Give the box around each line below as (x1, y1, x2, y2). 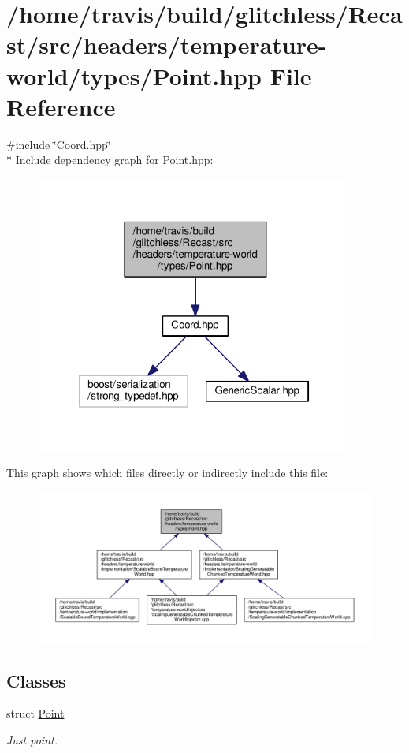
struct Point (6, 705, 65, 721)
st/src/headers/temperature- (6, 28, 327, 61)
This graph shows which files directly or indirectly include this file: (6, 464, 329, 480)
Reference (6, 90, 116, 122)
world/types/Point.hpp (6, 59, 262, 91)
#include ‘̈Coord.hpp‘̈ (6, 136, 111, 152)
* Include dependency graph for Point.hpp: (6, 151, 214, 168)
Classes (6, 668, 66, 692)
